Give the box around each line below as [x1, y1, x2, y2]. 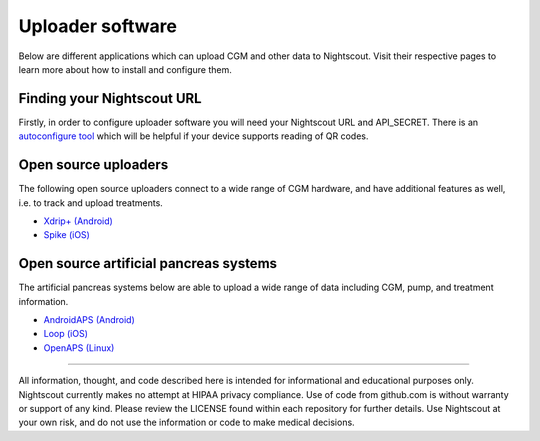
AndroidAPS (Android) [43, 314, 135, 325]
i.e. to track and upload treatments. [18, 196, 164, 209]
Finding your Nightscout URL [18, 90, 202, 107]
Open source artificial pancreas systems [18, 255, 278, 272]
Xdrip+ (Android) [43, 215, 114, 227]
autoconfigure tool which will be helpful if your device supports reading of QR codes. [18, 130, 369, 142]
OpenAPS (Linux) [43, 341, 115, 354]
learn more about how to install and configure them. [18, 63, 232, 75]
